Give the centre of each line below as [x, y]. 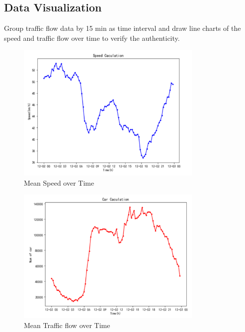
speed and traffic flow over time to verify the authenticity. [92, 38]
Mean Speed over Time [59, 182]
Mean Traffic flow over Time [67, 325]
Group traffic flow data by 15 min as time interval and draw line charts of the [122, 28]
